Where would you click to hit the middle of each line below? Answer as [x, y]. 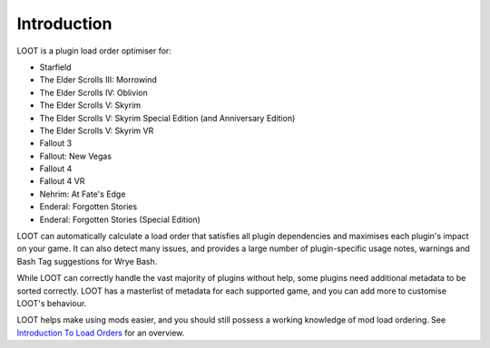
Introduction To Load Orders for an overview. [101, 333]
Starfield [55, 67]
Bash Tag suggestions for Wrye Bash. [87, 261]
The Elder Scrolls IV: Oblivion [94, 92]
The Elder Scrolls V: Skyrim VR [97, 130]
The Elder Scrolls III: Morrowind [98, 80]
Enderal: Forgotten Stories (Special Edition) [120, 219]
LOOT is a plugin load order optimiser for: [94, 51]
